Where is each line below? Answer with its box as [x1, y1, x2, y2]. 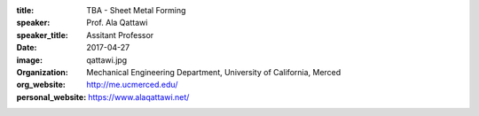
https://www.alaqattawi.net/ [87, 91, 190, 102]
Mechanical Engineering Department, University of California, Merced [86, 66, 342, 77]
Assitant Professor [86, 29, 154, 40]
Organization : [16, 66, 68, 77]
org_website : [16, 80, 66, 90]
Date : [16, 43, 37, 53]
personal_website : [16, 91, 87, 102]
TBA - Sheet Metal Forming [86, 5, 186, 15]
